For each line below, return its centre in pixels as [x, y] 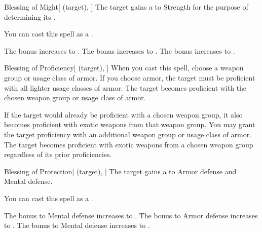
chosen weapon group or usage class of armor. [75, 98]
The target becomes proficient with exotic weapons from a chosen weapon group [129, 144]
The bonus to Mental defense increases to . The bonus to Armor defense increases [131, 215]
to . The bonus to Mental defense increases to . [77, 225]
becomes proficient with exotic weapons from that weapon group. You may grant [130, 124]
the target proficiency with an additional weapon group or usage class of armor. [128, 134]
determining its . [30, 16]
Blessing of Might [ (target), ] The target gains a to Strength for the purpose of [126, 7]
